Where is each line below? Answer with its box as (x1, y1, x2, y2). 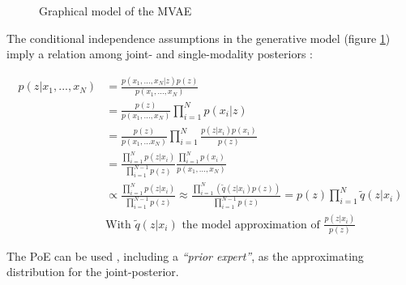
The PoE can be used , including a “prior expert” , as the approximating (6, 247, 364, 264)
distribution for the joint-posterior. (6, 263, 179, 280)
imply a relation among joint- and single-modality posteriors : (6, 45, 313, 62)
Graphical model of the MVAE (39, 2, 192, 19)
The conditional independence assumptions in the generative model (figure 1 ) (6, 29, 391, 46)
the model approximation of (182, 219, 320, 231)
